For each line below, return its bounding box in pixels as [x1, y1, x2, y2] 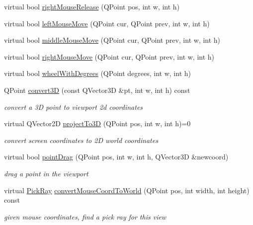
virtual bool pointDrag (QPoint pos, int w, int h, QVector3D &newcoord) [4, 151, 229, 162]
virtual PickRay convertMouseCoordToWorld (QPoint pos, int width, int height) [4, 185, 250, 195]
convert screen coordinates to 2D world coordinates [4, 135, 158, 145]
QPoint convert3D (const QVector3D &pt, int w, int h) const [4, 84, 190, 95]
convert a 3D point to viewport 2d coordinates [4, 101, 143, 112]
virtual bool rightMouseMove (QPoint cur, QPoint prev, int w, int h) [4, 51, 215, 62]
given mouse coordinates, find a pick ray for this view [4, 211, 167, 222]
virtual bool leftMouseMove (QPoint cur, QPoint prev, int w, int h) [4, 18, 210, 28]
